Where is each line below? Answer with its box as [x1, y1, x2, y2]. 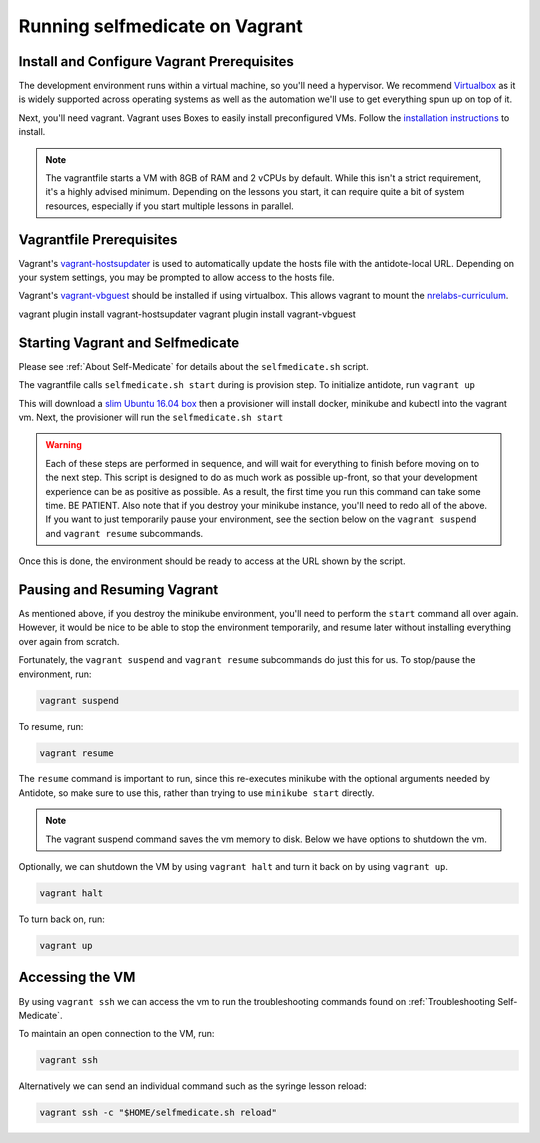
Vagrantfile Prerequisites [18, 231, 178, 248]
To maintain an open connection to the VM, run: [18, 1028, 215, 1040]
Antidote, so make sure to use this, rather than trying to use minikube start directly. [18, 786, 375, 799]
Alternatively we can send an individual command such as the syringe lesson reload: [18, 1080, 367, 1092]
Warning [45, 439, 82, 451]
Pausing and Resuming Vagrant [18, 581, 219, 598]
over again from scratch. [18, 635, 120, 647]
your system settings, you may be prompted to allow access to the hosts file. [18, 271, 335, 284]
